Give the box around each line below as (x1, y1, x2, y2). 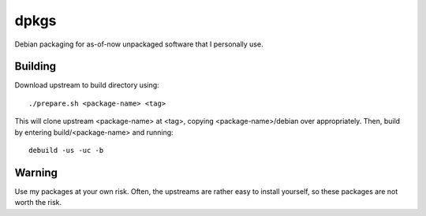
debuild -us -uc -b (28, 146, 104, 155)
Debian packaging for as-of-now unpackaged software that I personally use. (14, 39, 263, 49)
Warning (14, 166, 58, 179)
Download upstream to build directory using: (14, 80, 159, 90)
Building (14, 60, 57, 73)
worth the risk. (14, 198, 62, 207)
